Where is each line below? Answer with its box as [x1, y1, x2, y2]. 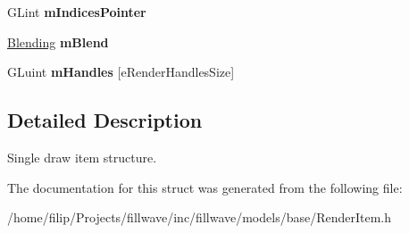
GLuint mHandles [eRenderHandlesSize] [7, 62, 235, 81]
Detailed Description [7, 106, 203, 134]
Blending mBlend [7, 32, 109, 51]
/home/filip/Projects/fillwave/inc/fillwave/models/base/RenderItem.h [7, 208, 392, 227]
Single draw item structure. [7, 147, 157, 166]
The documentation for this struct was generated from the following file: [7, 178, 403, 196]
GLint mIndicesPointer [7, 3, 146, 21]
